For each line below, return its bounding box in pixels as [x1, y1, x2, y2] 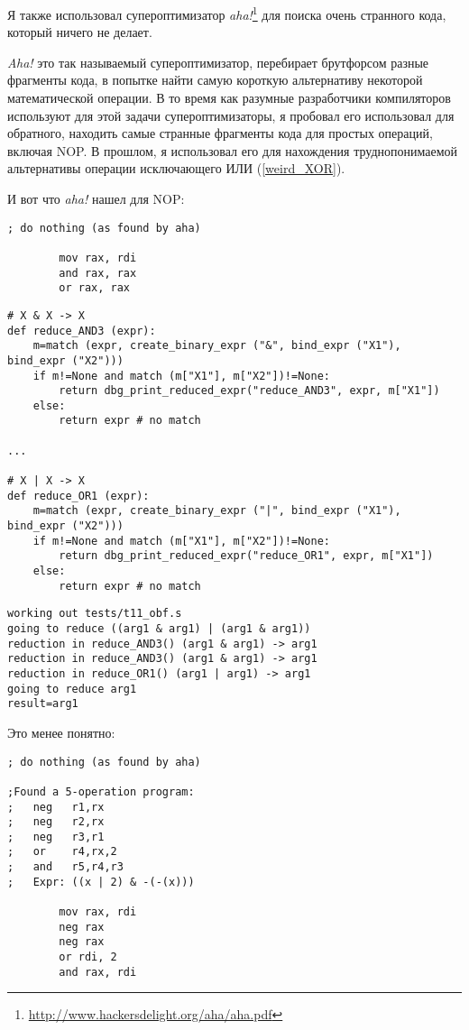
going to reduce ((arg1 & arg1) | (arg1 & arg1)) [7, 622, 311, 635]
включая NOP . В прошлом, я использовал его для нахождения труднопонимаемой [7, 141, 458, 160]
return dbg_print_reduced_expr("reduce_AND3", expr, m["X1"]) [59, 384, 440, 398]
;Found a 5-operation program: [7, 785, 195, 798]
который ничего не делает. [7, 23, 152, 41]
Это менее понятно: [7, 722, 115, 741]
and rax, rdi [59, 965, 137, 979]
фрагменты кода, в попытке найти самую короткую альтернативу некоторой [7, 70, 423, 89]
